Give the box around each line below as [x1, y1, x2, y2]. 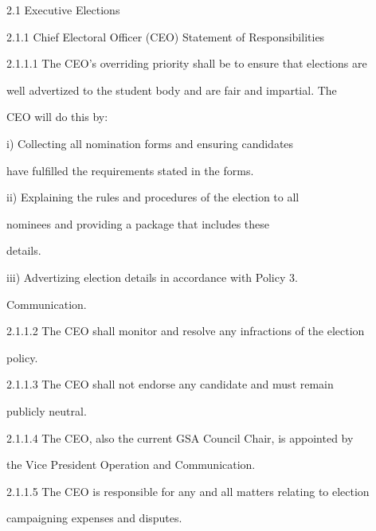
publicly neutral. [6, 402, 87, 419]
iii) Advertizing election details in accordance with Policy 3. [6, 268, 298, 285]
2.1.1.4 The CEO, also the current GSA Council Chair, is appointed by [6, 429, 354, 446]
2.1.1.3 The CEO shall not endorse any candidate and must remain [6, 376, 334, 392]
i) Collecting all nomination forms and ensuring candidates [6, 135, 294, 151]
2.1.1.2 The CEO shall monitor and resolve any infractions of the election [6, 322, 365, 339]
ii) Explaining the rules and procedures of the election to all [6, 189, 300, 205]
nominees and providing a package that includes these [6, 215, 270, 232]
